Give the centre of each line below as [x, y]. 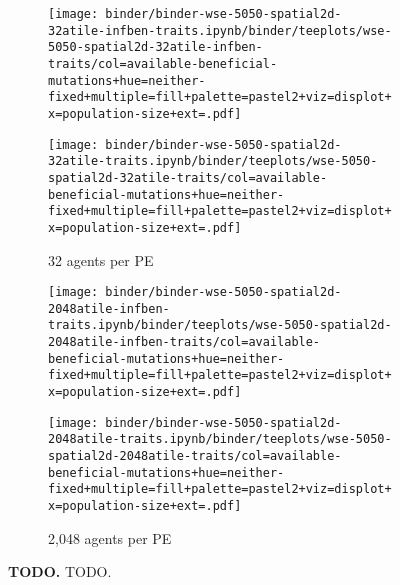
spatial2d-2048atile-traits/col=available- [195, 456]
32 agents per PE [101, 259]
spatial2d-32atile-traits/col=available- [188, 177]
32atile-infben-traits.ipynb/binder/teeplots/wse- [220, 30]
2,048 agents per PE [110, 537]
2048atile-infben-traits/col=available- [184, 342]
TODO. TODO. [60, 571]
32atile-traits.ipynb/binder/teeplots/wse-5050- [213, 161]
